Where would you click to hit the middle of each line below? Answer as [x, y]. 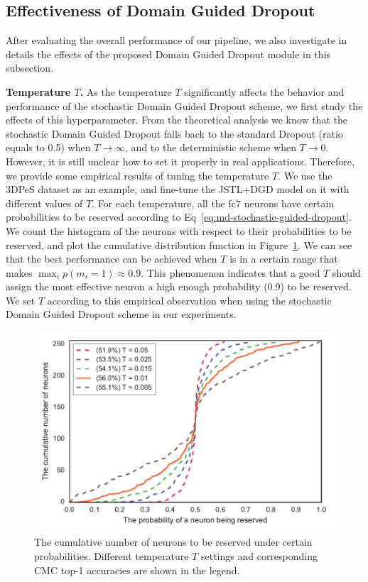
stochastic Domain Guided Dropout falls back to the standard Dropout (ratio [174, 133]
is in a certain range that [284, 259]
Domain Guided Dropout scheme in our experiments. [121, 314]
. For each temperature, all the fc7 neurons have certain [213, 203]
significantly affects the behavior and [264, 91]
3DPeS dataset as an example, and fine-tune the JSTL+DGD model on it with [178, 189]
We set [21, 300]
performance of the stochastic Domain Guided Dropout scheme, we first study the [184, 105]
